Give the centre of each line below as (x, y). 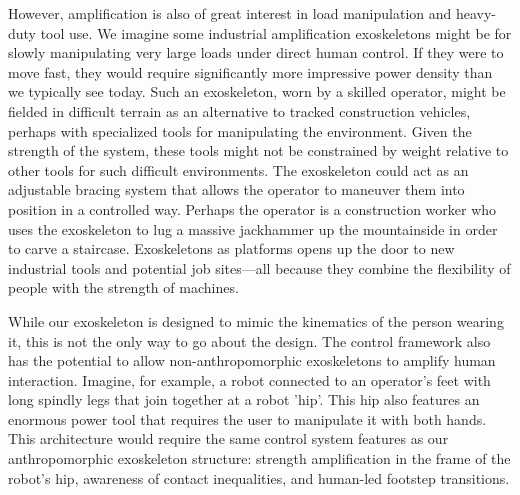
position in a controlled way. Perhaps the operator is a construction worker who (252, 208)
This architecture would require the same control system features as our (228, 438)
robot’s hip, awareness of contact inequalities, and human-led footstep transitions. (259, 477)
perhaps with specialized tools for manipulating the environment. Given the (240, 130)
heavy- (476, 13)
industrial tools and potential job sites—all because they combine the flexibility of (259, 267)
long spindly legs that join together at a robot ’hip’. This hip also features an (244, 399)
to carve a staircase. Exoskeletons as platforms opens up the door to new (231, 248)
